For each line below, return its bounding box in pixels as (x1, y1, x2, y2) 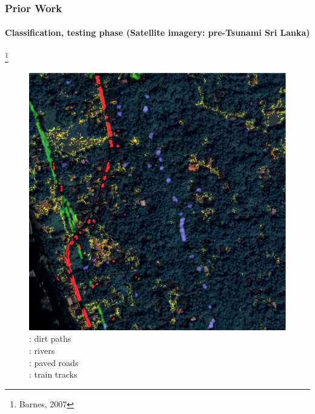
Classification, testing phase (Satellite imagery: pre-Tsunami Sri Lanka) (5, 26, 310, 39)
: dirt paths (29, 332, 71, 345)
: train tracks (29, 368, 78, 381)
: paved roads (29, 356, 79, 368)
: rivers (29, 344, 55, 357)
